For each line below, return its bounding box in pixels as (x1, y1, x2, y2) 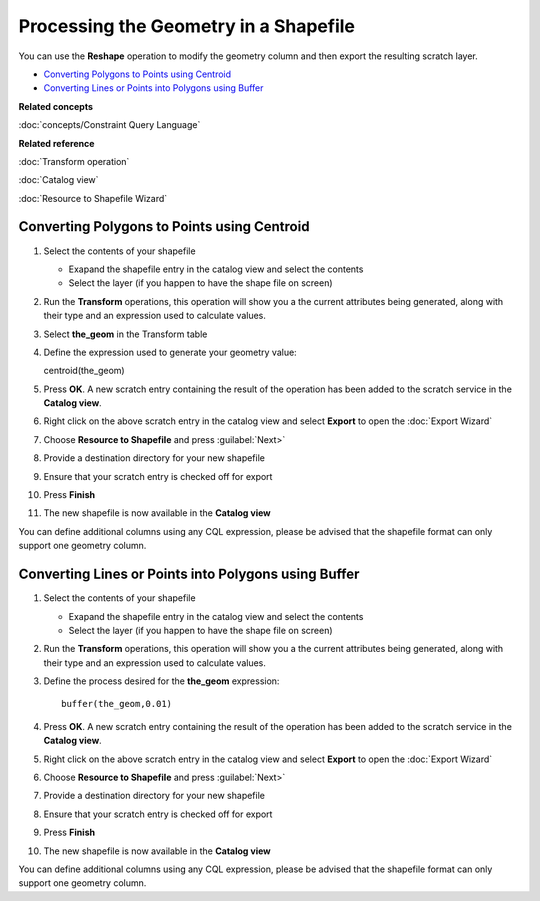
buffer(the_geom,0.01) (61, 698, 173, 710)
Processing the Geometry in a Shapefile (18, 15, 355, 37)
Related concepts (18, 100, 94, 112)
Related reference (18, 137, 95, 149)
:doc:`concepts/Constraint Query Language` (18, 119, 201, 131)
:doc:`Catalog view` (18, 174, 99, 186)
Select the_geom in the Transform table (43, 328, 208, 340)
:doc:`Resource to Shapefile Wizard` (18, 192, 168, 204)
